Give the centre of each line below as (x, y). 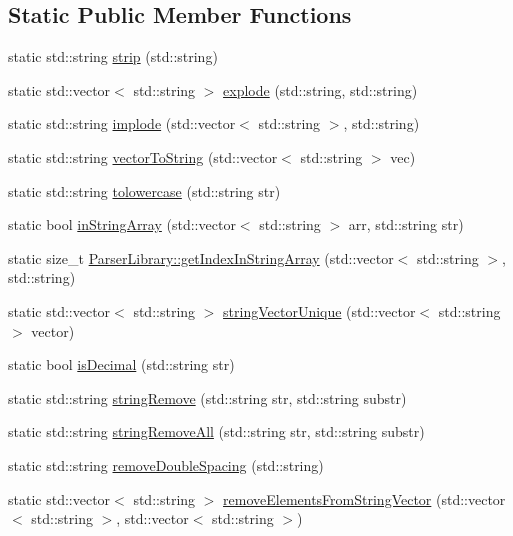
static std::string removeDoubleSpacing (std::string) (166, 464)
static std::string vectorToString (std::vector (143, 156)
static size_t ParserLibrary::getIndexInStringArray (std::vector (201, 257)
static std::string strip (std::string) (113, 56)
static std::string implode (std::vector (122, 123)
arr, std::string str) (406, 224)
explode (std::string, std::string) (320, 89)
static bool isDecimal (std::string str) (121, 364)
